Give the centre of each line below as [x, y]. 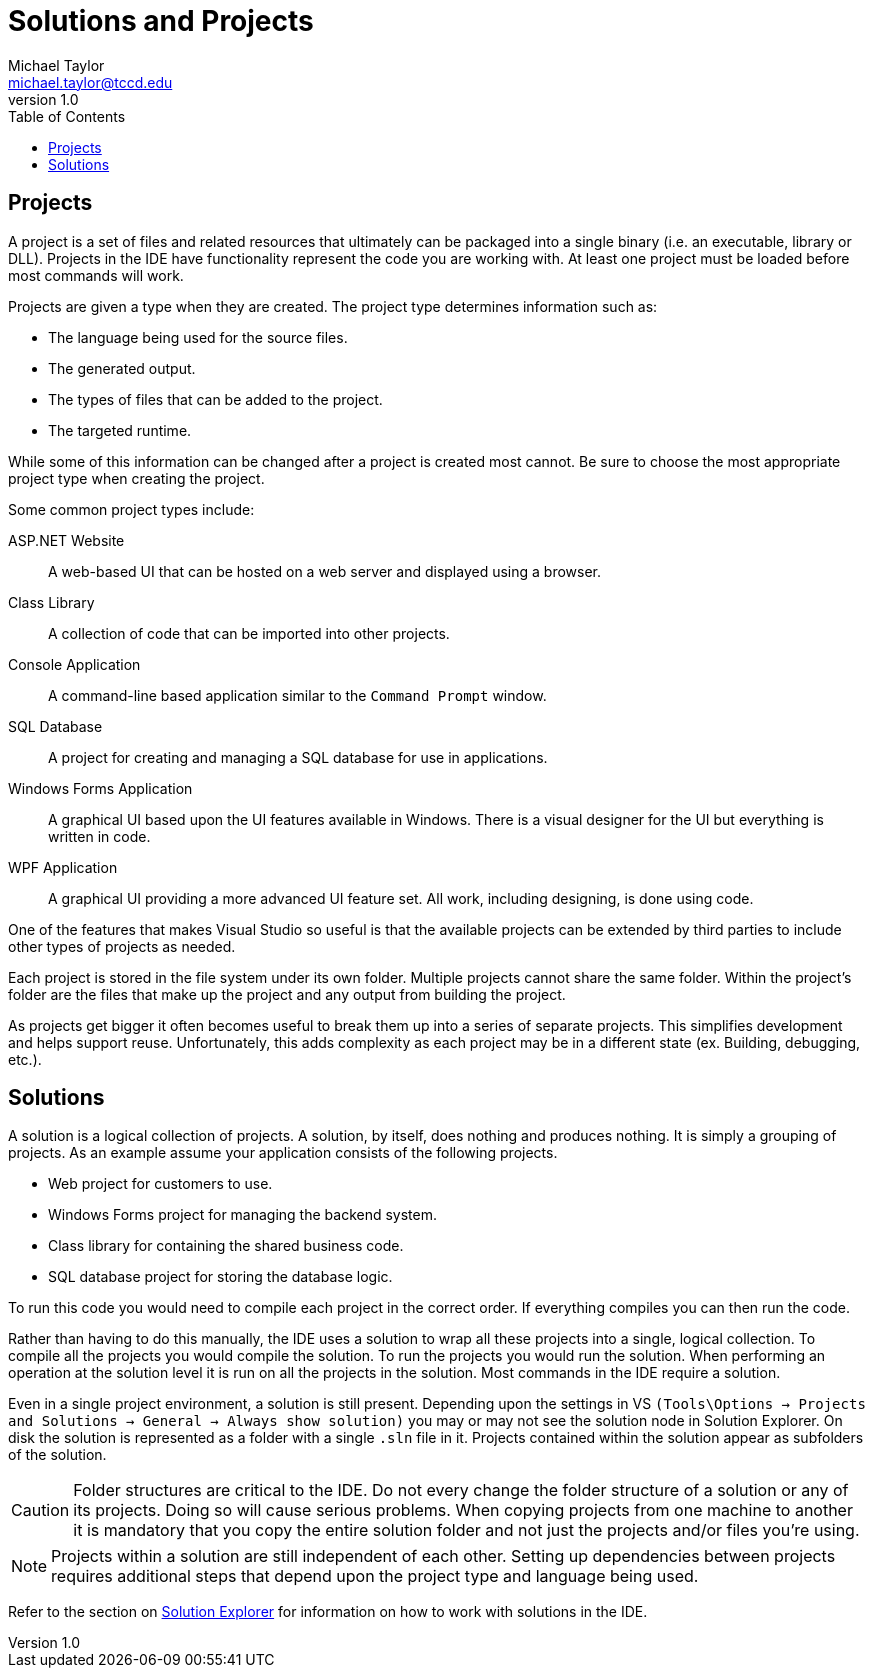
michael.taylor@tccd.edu [90, 82]
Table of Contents [67, 116]
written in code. [99, 836]
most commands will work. [96, 275]
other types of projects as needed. [122, 946]
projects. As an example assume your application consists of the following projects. [283, 1153]
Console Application [74, 664]
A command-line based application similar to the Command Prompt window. [297, 695]
